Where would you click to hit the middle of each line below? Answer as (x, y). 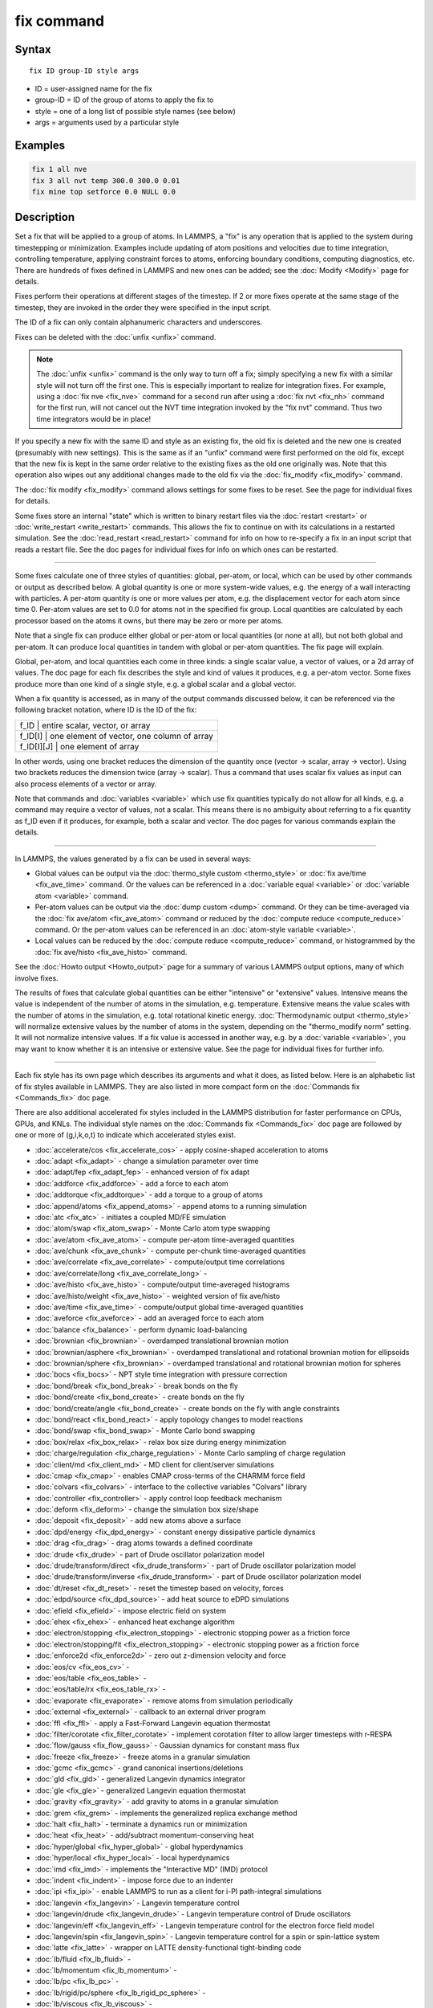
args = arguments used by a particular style (107, 122)
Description (45, 217)
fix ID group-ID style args (84, 71)
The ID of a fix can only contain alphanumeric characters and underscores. (139, 322)
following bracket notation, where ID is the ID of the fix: (106, 710)
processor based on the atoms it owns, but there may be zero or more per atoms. (149, 620)
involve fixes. (37, 978)
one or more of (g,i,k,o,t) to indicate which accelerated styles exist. (125, 1135)
